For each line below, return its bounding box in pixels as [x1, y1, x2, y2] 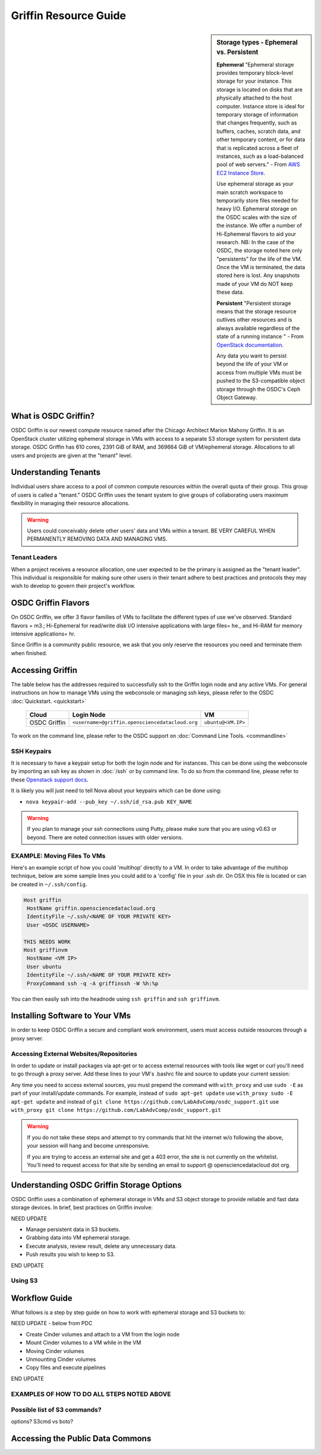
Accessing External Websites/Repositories [11, 1049, 138, 1058]
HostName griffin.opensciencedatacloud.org [27, 905, 156, 912]
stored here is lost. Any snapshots [216, 272, 300, 279]
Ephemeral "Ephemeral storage [216, 61, 294, 68]
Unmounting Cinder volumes [26, 1356, 96, 1363]
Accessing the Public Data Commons [11, 1434, 152, 1444]
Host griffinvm [23, 947, 68, 954]
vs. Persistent [216, 48, 259, 57]
